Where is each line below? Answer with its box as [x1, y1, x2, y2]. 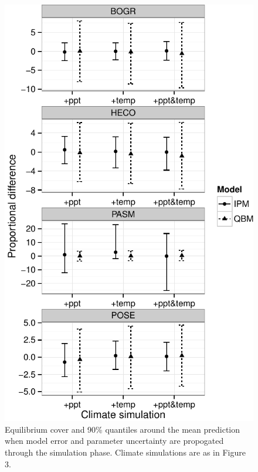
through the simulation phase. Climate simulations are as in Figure [5, 446, 246, 458]
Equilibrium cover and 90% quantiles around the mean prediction [5, 423, 240, 435]
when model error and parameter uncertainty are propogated [5, 434, 224, 447]
